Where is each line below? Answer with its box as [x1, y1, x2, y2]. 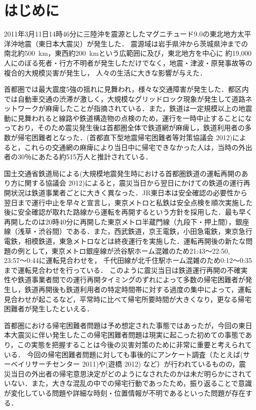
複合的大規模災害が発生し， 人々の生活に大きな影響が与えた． [4, 67, 207, 77]
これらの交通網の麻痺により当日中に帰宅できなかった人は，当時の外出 [24, 142, 253, 152]
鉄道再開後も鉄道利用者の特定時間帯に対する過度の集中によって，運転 [24, 284, 252, 294]
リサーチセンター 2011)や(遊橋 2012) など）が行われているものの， [24, 359, 239, 369]
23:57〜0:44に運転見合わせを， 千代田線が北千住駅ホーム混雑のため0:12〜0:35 [4, 255, 252, 265]
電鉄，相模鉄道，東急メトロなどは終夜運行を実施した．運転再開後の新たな [4, 236, 246, 246]
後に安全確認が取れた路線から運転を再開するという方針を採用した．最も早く [4, 207, 253, 217]
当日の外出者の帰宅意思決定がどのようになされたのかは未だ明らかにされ [10, 368, 245, 378]
